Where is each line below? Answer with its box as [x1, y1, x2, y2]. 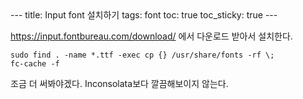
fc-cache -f [10, 59, 60, 69]
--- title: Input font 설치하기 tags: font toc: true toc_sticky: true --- [10, 9, 278, 21]
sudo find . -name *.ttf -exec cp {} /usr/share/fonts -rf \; [10, 50, 275, 60]
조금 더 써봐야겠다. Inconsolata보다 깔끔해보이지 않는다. [10, 78, 229, 89]
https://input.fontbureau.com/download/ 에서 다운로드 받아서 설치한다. [10, 30, 293, 42]
